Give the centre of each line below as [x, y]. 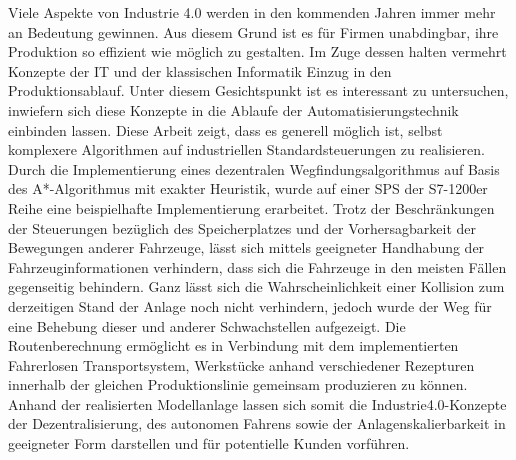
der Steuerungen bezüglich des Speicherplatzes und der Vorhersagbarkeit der [242, 227]
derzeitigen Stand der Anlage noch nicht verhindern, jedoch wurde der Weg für [250, 305]
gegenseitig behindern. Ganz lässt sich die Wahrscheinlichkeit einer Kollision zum [256, 286]
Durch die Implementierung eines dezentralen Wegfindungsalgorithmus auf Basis [254, 168]
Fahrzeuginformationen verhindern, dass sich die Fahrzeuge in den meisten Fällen [257, 266]
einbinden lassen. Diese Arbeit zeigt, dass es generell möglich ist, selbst [225, 129]
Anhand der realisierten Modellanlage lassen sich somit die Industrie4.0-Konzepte [257, 403]
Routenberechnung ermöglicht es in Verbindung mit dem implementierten [233, 345]
